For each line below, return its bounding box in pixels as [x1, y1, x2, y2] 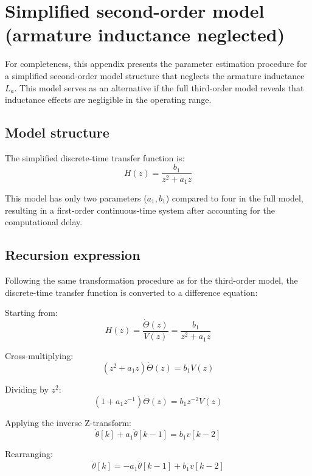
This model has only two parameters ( [5, 192, 147, 204]
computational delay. [5, 215, 83, 228]
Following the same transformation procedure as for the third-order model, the [5, 273, 298, 286]
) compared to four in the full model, [165, 192, 303, 204]
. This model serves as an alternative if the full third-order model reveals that [14, 81, 304, 94]
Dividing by [5, 382, 49, 395]
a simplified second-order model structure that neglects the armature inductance [5, 69, 305, 82]
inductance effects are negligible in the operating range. [5, 93, 212, 106]
